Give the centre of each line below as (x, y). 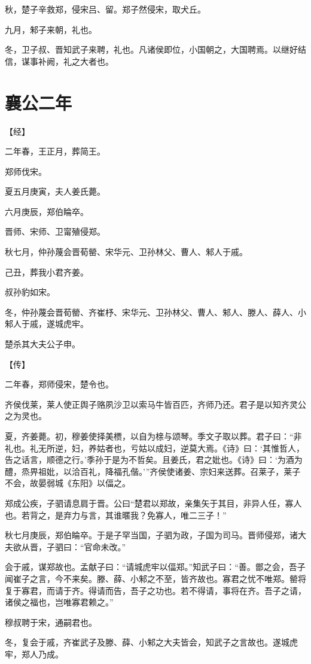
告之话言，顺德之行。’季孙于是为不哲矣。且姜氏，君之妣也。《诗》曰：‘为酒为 (154, 460)
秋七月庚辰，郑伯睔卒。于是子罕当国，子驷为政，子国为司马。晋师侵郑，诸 (151, 535)
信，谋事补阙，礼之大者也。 (59, 61)
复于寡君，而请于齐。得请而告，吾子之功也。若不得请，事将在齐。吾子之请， (155, 590)
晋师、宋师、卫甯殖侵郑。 (55, 231)
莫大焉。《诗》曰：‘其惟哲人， (246, 448)
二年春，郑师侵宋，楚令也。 (59, 384)
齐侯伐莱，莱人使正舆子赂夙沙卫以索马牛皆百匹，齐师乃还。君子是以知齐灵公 (155, 404)
